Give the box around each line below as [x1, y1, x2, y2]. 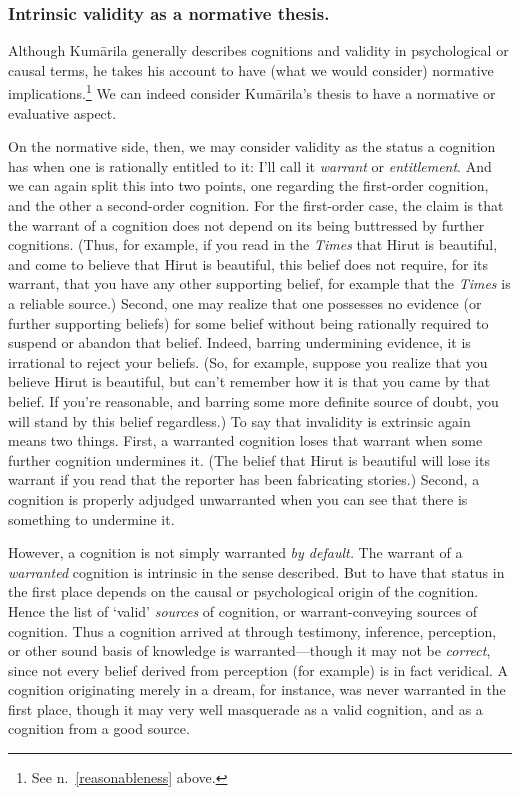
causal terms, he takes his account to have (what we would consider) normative [8, 59, 494, 80]
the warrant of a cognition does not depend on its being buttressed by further [8, 214, 485, 235]
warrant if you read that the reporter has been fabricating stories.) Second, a [8, 469, 480, 490]
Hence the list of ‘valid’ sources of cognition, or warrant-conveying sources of [8, 600, 477, 621]
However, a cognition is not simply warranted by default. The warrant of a [8, 542, 463, 563]
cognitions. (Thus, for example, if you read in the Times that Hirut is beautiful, [8, 234, 498, 255]
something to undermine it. [8, 508, 175, 529]
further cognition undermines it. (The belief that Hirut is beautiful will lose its [8, 449, 490, 470]
